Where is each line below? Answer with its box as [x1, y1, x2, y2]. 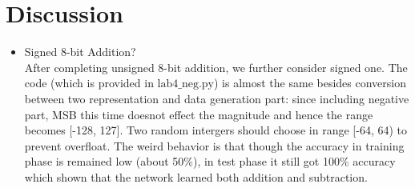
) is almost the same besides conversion [214, 74, 407, 91]
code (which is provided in [24, 74, 154, 91]
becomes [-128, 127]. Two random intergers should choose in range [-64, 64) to [24, 122, 407, 138]
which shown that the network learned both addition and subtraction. [24, 168, 368, 185]
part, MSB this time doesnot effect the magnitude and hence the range [24, 106, 373, 122]
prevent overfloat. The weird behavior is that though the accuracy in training [24, 137, 405, 154]
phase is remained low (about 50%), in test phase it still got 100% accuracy [24, 153, 396, 170]
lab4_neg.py [157, 78, 214, 90]
